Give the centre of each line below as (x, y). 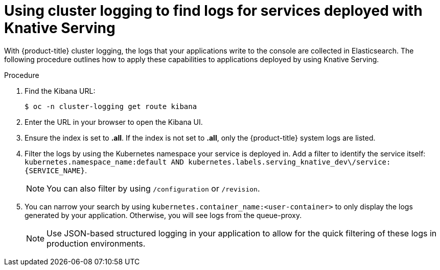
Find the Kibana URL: (60, 91)
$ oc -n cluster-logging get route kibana (111, 106)
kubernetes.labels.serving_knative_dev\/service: (290, 162)
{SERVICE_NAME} (55, 170)
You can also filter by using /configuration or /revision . (153, 188)
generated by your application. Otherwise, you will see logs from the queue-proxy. (163, 215)
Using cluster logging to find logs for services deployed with (213, 11)
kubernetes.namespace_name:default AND (104, 162)
